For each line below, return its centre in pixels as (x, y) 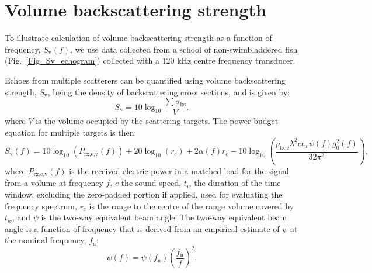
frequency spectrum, (41, 205)
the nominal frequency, (46, 240)
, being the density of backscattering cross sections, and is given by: (169, 91)
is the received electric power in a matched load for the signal (179, 170)
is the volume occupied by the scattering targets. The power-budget (157, 121)
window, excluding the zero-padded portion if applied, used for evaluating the (144, 194)
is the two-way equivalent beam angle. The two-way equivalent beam (164, 217)
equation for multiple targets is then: (71, 132)
